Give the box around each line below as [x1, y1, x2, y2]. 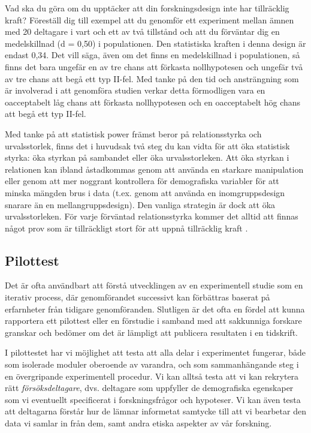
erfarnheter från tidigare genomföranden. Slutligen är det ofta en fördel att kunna [5, 302, 305, 315]
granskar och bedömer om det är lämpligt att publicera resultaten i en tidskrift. [5, 326, 298, 338]
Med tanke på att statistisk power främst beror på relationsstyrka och [5, 127, 262, 140]
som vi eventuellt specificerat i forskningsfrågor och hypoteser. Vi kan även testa [5, 393, 301, 405]
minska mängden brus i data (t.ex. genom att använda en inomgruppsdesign [5, 186, 285, 199]
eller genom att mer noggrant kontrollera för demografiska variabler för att [5, 175, 279, 187]
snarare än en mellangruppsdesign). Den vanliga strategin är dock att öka [5, 198, 276, 211]
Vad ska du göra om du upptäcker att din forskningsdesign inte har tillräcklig [5, 2, 289, 14]
